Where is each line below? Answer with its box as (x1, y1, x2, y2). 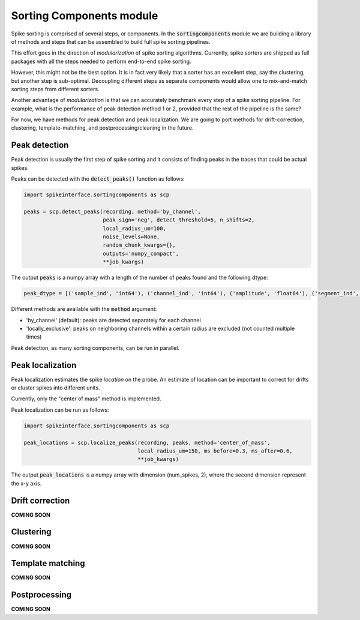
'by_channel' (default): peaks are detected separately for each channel (26, 316, 201, 324)
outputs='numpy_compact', (103, 250, 179, 257)
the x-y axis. (11, 480, 42, 487)
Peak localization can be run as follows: (11, 406, 109, 414)
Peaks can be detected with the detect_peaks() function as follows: (11, 175, 185, 182)
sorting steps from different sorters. (11, 85, 100, 92)
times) (26, 333, 42, 340)
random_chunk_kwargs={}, (103, 242, 176, 248)
